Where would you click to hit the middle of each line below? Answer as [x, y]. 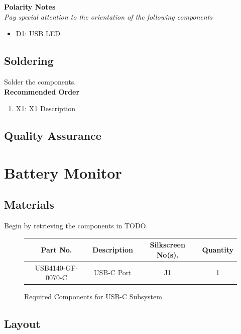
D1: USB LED [38, 33]
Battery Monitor [63, 172]
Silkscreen [167, 245]
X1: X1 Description [45, 108]
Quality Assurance [53, 136]
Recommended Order [42, 91]
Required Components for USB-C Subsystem [93, 297]
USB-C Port [113, 272]
